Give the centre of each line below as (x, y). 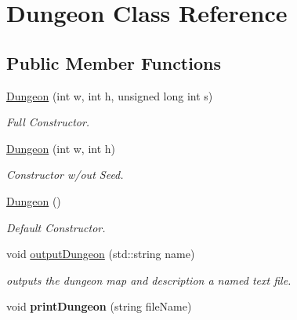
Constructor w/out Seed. (65, 175)
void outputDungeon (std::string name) (101, 254)
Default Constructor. (56, 227)
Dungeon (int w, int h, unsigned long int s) (110, 95)
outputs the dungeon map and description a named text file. (149, 280)
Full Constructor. (48, 122)
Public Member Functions (114, 62)
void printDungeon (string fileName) (99, 306)
